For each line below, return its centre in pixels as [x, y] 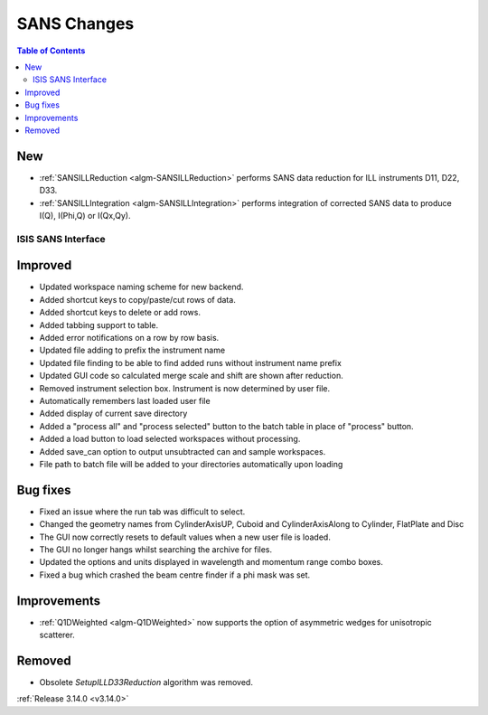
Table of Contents [51, 51]
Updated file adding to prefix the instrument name [132, 350]
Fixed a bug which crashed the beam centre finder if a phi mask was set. [175, 575]
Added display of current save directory [113, 414]
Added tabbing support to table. [99, 325]
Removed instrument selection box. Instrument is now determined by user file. [184, 388]
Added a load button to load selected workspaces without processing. [170, 439]
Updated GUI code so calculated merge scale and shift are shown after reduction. [191, 376]
